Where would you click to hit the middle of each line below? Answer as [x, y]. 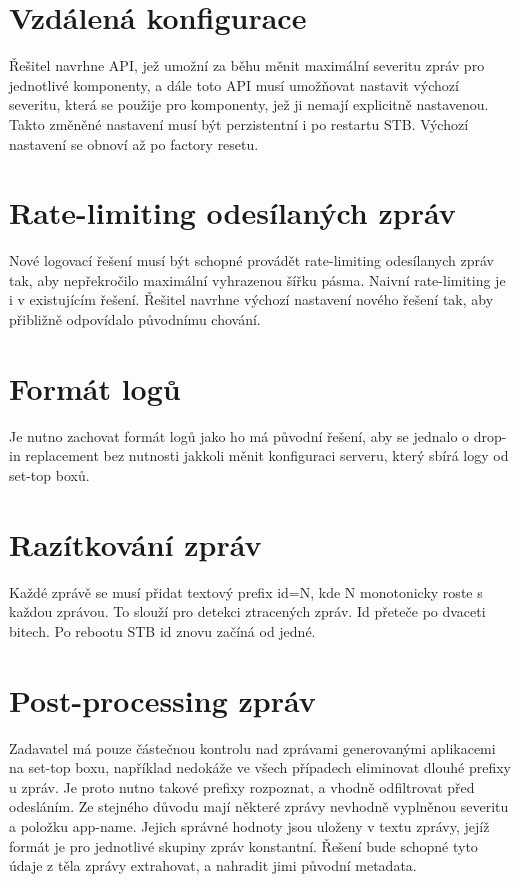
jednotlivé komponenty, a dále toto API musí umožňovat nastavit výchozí [234, 84]
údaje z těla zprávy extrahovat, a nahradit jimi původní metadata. [213, 865]
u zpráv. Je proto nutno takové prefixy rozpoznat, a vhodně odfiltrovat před [242, 786]
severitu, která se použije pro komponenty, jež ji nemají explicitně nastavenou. [249, 104]
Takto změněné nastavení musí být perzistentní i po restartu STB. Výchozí [239, 123]
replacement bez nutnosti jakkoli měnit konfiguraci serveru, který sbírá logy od [267, 455]
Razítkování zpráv [135, 543]
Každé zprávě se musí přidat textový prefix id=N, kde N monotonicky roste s [246, 591]
